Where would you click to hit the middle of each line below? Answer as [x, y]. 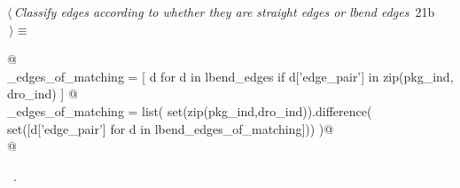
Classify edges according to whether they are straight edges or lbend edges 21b [224, 12]
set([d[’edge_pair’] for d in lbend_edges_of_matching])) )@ [171, 128]
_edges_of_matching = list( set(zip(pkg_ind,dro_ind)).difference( [190, 110]
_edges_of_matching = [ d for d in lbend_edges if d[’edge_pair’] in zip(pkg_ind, [230, 76]
